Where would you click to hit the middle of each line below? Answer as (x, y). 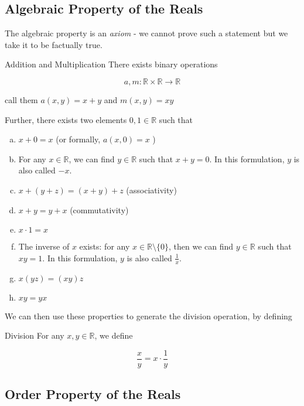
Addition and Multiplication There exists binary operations (111, 64)
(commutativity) (99, 209)
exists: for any (105, 246)
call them (21, 99)
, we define (114, 335)
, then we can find (201, 246)
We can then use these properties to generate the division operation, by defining (148, 315)
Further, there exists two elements (66, 119)
